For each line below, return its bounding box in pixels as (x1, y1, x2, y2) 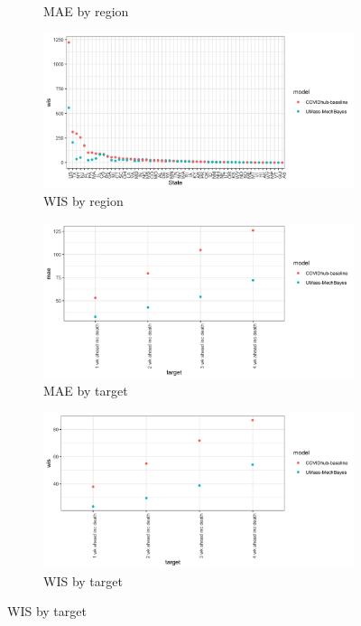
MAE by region (43, 2, 129, 20)
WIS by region (43, 192, 124, 210)
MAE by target (43, 381, 128, 400)
